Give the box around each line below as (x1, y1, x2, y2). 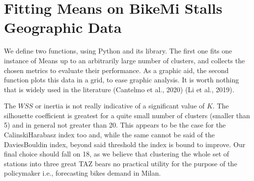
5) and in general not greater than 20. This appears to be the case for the (4, 120, 226, 130)
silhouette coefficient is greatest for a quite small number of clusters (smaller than (4, 110, 250, 120)
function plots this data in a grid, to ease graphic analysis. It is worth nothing (4, 75, 239, 85)
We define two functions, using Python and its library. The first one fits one (4, 46, 232, 56)
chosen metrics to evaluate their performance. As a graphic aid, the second (4, 65, 229, 75)
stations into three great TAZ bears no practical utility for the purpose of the (4, 158, 237, 168)
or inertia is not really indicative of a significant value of (35, 101, 205, 111)
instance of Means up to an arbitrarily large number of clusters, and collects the (4, 55, 245, 65)
